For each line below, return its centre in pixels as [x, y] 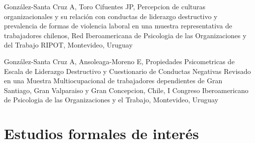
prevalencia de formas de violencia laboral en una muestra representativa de [118, 26]
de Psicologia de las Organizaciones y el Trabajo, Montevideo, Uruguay [111, 100]
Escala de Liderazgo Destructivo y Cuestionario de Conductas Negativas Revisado [127, 71]
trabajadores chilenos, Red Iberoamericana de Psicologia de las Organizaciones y [125, 35]
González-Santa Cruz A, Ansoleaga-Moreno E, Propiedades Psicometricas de [119, 61]
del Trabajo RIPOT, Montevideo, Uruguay [68, 45]
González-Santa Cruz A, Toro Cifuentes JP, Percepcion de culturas [105, 6]
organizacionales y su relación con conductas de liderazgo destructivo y [111, 16]
